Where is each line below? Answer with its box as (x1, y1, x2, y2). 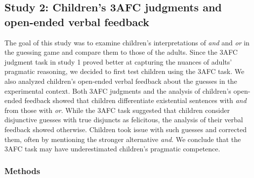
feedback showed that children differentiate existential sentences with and (24, 95, 247, 106)
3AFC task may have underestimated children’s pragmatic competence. (4, 143, 220, 154)
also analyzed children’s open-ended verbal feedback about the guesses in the (4, 75, 237, 86)
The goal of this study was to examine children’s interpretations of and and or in (4, 37, 250, 47)
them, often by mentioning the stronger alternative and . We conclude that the (4, 134, 241, 144)
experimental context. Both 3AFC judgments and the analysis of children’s (4, 85, 231, 96)
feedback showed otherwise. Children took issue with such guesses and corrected (4, 124, 247, 134)
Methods (4, 164, 41, 177)
